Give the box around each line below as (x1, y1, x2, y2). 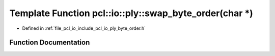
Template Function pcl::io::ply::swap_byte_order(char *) (9, 8, 253, 19)
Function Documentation (9, 38, 90, 47)
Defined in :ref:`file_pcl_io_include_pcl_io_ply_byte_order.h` (22, 25, 146, 31)
